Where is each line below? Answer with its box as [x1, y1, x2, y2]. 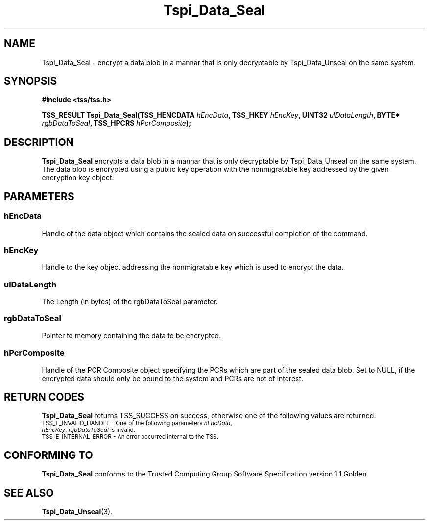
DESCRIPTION [4, 136, 74, 148]
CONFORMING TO [4, 449, 93, 461]
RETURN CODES [4, 390, 85, 403]
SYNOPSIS [4, 75, 57, 88]
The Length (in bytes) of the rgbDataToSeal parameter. [42, 297, 218, 306]
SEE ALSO [4, 486, 54, 499]
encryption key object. [42, 173, 114, 182]
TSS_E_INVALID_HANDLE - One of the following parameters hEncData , [42, 420, 232, 427]
